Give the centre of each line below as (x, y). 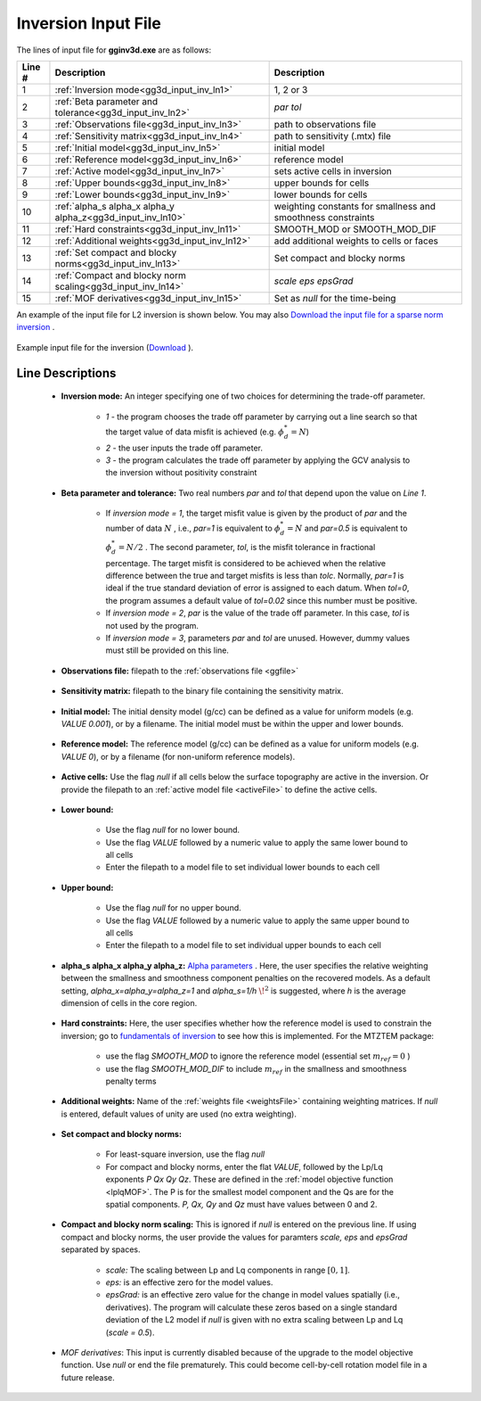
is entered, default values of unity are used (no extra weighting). (179, 1114)
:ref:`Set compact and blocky (116, 252)
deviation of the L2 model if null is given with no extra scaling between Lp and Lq (254, 1320)
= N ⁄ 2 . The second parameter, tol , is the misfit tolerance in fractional (247, 547)
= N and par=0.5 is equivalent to (347, 528)
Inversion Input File (89, 23)
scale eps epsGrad (314, 281)
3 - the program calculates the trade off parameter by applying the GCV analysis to (258, 460)
